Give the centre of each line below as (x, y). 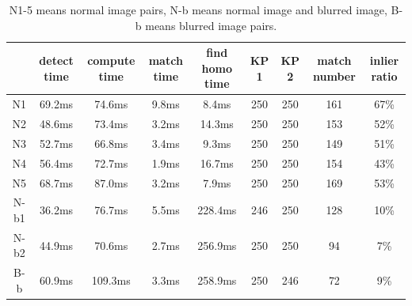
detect (56, 60)
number (334, 76)
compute (111, 60)
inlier (384, 60)
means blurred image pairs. (211, 25)
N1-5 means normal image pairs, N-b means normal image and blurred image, (198, 9)
